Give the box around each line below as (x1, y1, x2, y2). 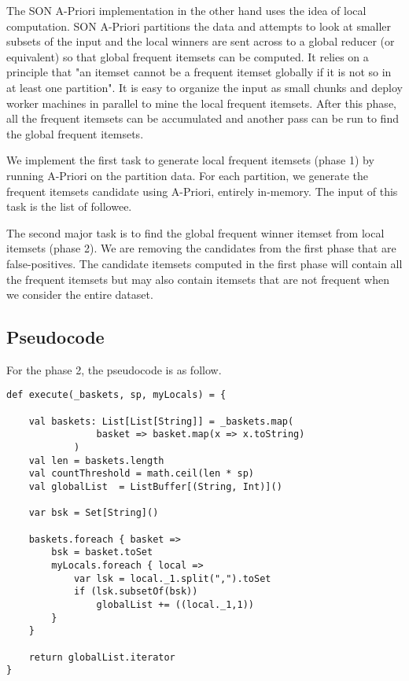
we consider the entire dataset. (6, 286, 153, 303)
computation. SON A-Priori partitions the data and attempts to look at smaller (6, 17, 392, 34)
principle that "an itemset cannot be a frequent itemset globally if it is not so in (6, 64, 392, 80)
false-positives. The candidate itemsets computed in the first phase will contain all (6, 255, 403, 271)
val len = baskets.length (28, 455, 164, 466)
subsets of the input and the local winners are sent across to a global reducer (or (6, 33, 395, 50)
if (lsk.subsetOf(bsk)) (73, 586, 198, 598)
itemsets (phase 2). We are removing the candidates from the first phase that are (6, 240, 396, 256)
